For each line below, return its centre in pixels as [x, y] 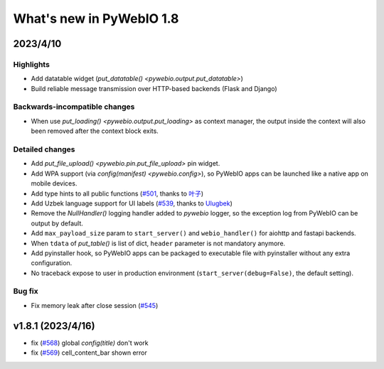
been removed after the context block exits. [95, 131]
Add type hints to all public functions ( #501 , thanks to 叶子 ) [117, 193]
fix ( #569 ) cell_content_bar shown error [89, 353]
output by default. [57, 223]
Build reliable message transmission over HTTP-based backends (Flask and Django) [154, 88]
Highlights [31, 64]
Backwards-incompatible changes [74, 107]
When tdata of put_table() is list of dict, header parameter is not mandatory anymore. [158, 243]
